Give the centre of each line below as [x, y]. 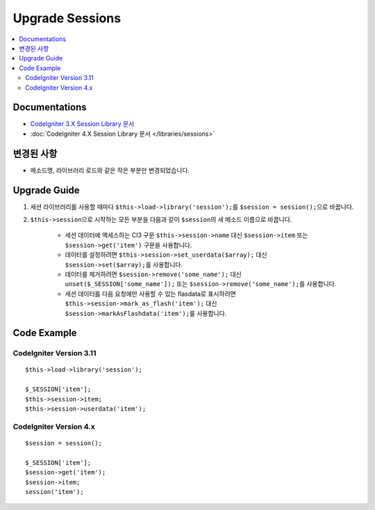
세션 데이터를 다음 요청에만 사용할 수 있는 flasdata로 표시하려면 [150, 294]
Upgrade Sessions [67, 18]
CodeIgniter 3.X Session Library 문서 [82, 124]
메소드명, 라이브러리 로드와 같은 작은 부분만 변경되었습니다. [110, 170]
